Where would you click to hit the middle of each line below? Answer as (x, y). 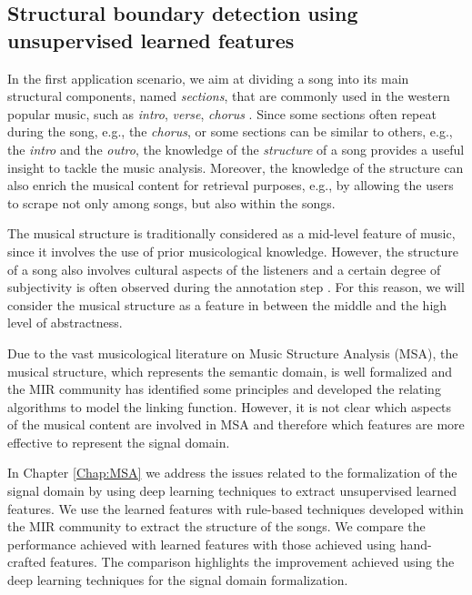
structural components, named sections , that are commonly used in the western (229, 96)
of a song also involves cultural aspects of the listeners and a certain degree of (224, 269)
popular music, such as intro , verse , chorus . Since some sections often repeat (222, 113)
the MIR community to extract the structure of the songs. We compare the (216, 526)
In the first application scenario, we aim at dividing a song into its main (208, 78)
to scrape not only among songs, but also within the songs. (171, 202)
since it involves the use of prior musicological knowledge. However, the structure (233, 251)
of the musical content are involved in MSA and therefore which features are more (236, 424)
